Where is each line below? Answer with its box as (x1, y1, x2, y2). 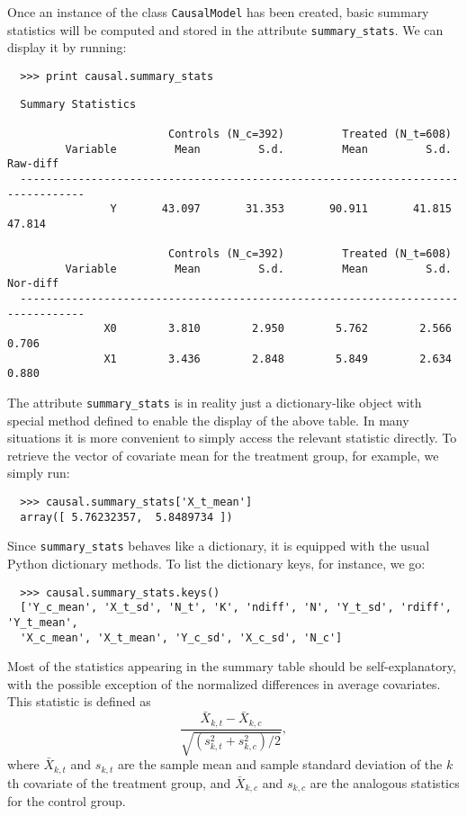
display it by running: (7, 38, 127, 57)
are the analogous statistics (310, 773, 460, 792)
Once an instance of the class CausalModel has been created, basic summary (7, 3, 429, 21)
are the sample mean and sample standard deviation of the (117, 755, 443, 774)
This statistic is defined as (7, 692, 151, 711)
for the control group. (7, 792, 126, 811)
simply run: (7, 463, 70, 482)
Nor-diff (7, 277, 59, 291)
